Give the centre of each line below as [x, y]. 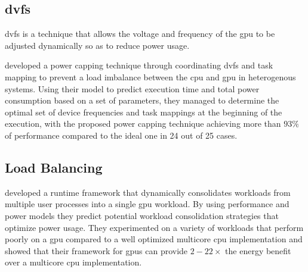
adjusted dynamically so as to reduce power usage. [97, 45]
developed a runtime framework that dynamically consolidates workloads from [148, 192]
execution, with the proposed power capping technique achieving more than [143, 124]
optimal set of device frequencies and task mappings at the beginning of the [144, 112]
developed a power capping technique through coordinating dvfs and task [139, 65]
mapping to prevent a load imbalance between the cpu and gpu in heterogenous [150, 76]
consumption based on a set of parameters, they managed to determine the [142, 100]
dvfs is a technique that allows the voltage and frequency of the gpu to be [140, 34]
